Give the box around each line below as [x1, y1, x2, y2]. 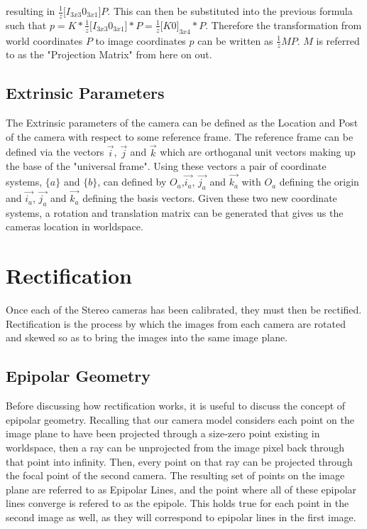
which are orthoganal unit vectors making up [160, 144, 356, 159]
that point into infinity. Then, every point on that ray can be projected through [6, 454, 353, 469]
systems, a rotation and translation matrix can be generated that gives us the [6, 205, 344, 220]
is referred [316, 33, 360, 48]
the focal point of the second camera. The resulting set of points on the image [6, 468, 345, 483]
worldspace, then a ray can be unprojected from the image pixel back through [6, 439, 345, 454]
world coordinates [6, 33, 83, 48]
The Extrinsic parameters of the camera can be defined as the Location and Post [6, 115, 358, 130]
